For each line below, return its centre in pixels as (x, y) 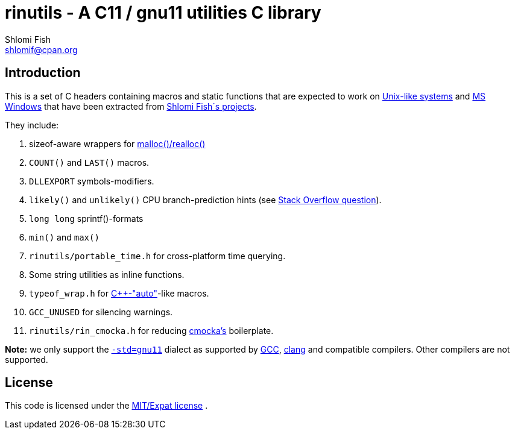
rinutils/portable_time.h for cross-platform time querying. (157, 256)
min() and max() (64, 237)
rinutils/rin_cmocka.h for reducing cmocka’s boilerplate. (151, 330)
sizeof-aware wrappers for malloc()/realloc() (117, 143)
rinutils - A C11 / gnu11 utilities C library (163, 13)
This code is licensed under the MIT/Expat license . (106, 406)
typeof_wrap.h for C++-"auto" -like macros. (119, 293)
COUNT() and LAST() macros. (89, 162)
